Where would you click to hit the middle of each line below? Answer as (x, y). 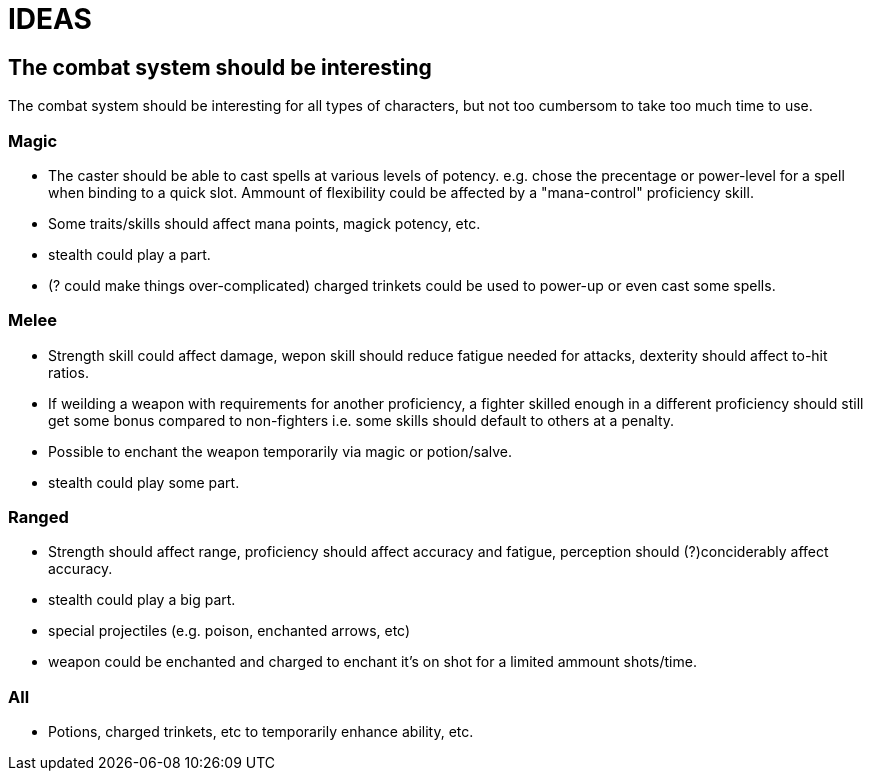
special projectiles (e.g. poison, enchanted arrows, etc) (229, 631)
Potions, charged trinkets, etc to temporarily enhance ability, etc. (261, 732)
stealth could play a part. (129, 254)
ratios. (68, 372)
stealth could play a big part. (142, 600)
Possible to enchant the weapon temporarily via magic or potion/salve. (280, 451)
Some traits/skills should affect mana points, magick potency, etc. (264, 223)
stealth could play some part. (144, 482)
